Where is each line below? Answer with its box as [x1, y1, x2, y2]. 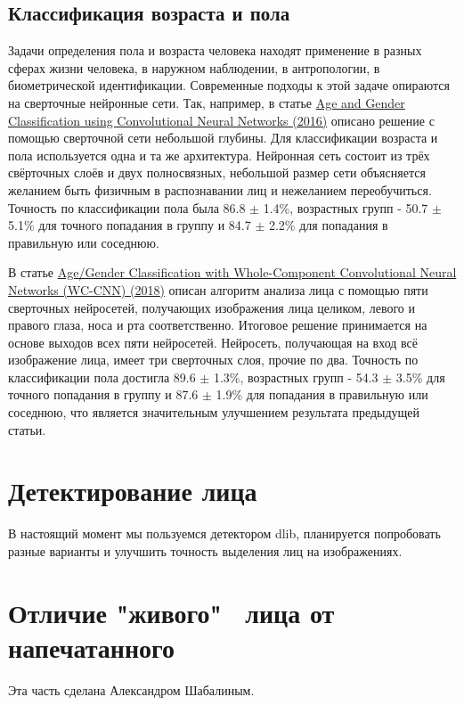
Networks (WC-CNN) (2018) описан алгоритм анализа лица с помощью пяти [8, 280, 428, 299]
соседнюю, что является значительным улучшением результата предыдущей [8, 403, 420, 422]
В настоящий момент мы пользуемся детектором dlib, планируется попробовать [8, 524, 441, 543]
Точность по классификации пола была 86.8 [8, 198, 246, 217]
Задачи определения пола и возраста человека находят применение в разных [8, 41, 422, 60]
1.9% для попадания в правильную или [216, 385, 428, 404]
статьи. [8, 420, 46, 439]
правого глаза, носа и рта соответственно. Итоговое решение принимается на [8, 316, 427, 334]
